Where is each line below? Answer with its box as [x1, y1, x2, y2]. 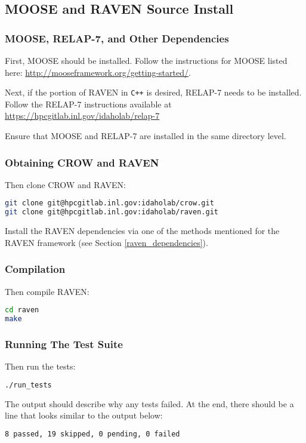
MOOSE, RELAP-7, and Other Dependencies [5, 30, 229, 45]
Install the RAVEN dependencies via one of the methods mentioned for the [5, 224, 280, 237]
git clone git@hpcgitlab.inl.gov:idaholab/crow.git [5, 199, 214, 208]
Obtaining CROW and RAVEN [5, 155, 159, 170]
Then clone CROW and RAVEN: [5, 178, 126, 190]
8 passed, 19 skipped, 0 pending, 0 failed [5, 429, 180, 438]
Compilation [5, 262, 66, 276]
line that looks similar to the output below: [5, 409, 163, 422]
